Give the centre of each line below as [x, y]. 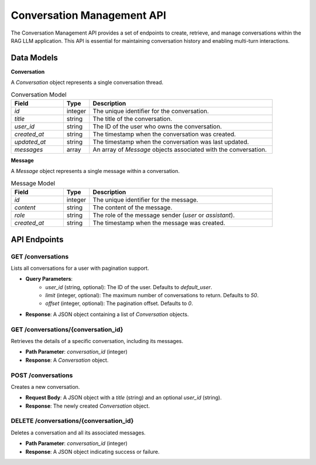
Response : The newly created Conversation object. [88, 406]
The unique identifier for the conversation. [151, 111]
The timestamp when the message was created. [159, 223]
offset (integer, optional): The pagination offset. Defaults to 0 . [119, 303]
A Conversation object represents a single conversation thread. [87, 83]
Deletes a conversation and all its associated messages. [78, 432]
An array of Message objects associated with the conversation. [180, 150]
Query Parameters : [49, 279]
